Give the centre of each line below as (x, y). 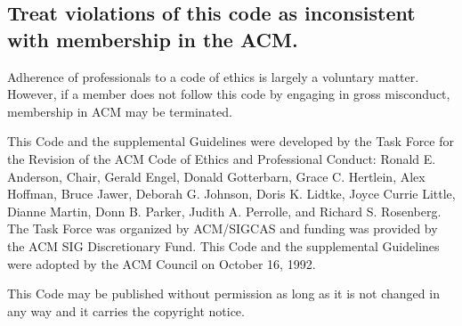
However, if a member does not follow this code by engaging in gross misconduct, (229, 94)
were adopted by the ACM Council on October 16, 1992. (162, 263)
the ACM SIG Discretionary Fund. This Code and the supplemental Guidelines (223, 245)
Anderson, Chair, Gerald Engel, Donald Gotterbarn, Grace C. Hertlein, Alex (216, 176)
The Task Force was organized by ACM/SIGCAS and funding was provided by (223, 228)
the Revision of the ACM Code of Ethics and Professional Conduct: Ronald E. (222, 158)
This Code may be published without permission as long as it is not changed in (223, 293)
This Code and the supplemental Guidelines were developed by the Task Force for (231, 141)
